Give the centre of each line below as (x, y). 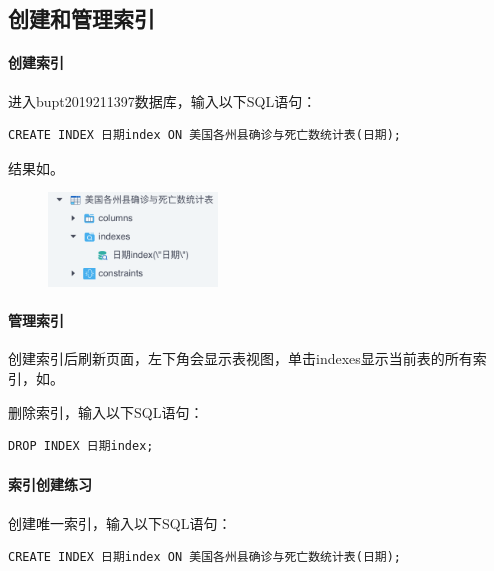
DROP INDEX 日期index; (81, 446)
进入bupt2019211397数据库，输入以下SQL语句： (162, 100)
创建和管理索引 (81, 18)
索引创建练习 (50, 484)
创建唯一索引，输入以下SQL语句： (120, 522)
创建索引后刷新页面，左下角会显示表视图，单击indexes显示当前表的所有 (240, 358)
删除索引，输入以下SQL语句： (106, 411)
